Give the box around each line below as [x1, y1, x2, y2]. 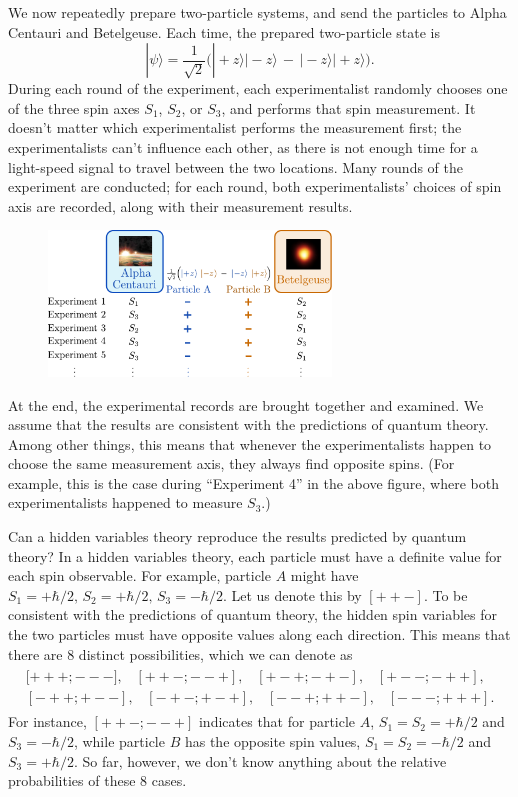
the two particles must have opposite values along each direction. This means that [8, 624, 511, 645]
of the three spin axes [8, 97, 140, 118]
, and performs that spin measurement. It [221, 97, 476, 118]
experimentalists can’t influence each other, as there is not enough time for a [8, 136, 478, 157]
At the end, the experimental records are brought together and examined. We [8, 394, 484, 415]
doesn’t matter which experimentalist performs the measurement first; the [8, 117, 462, 138]
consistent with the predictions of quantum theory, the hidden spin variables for [8, 604, 498, 625]
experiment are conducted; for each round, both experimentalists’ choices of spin [8, 176, 502, 197]
